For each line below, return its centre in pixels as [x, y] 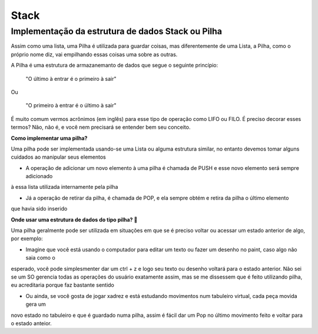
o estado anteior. [32, 323]
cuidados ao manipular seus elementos [58, 157]
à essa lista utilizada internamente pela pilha [64, 187]
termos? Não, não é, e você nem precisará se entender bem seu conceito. [101, 127]
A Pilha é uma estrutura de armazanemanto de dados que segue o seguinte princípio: [115, 66]
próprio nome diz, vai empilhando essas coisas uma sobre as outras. [94, 54]
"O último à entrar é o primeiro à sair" [71, 78]
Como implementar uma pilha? [49, 138]
